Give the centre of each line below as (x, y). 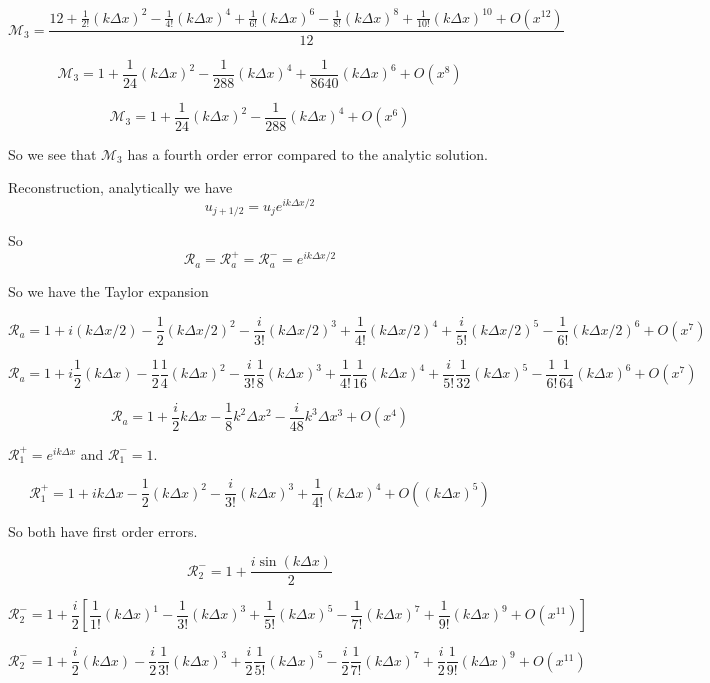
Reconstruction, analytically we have (120, 187)
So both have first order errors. (103, 530)
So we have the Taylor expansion (108, 290)
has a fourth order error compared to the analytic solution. (308, 153)
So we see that (52, 153)
